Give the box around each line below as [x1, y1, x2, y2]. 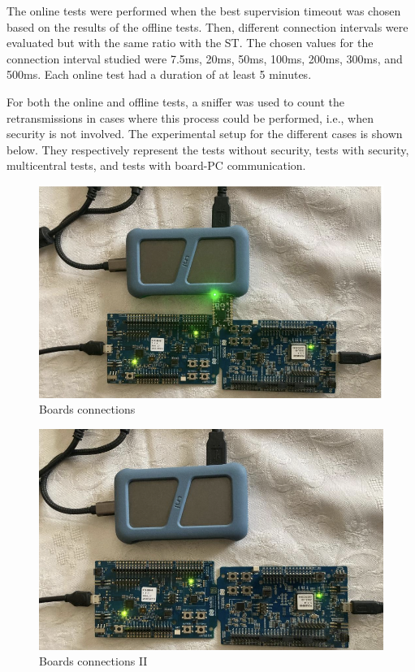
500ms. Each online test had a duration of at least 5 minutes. [6, 66, 312, 83]
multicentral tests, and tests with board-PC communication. [6, 157, 306, 174]
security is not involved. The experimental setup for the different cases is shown [6, 125, 403, 142]
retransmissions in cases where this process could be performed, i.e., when [6, 109, 374, 126]
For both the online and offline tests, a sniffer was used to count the [6, 93, 344, 110]
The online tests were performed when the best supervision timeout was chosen [6, 2, 401, 19]
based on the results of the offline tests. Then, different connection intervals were [6, 18, 409, 35]
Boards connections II [39, 652, 148, 670]
